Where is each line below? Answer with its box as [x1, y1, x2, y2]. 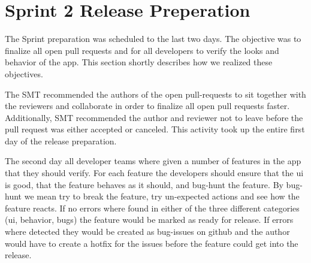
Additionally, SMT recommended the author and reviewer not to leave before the [5, 111, 303, 123]
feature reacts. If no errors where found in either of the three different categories [5, 201, 300, 214]
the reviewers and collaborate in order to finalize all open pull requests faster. [5, 99, 290, 112]
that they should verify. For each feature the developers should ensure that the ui [5, 167, 304, 179]
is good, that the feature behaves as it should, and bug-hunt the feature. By [5, 178, 283, 191]
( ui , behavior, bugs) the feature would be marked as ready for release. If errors [5, 213, 294, 226]
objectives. [5, 67, 43, 80]
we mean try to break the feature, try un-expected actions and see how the [24, 190, 300, 202]
